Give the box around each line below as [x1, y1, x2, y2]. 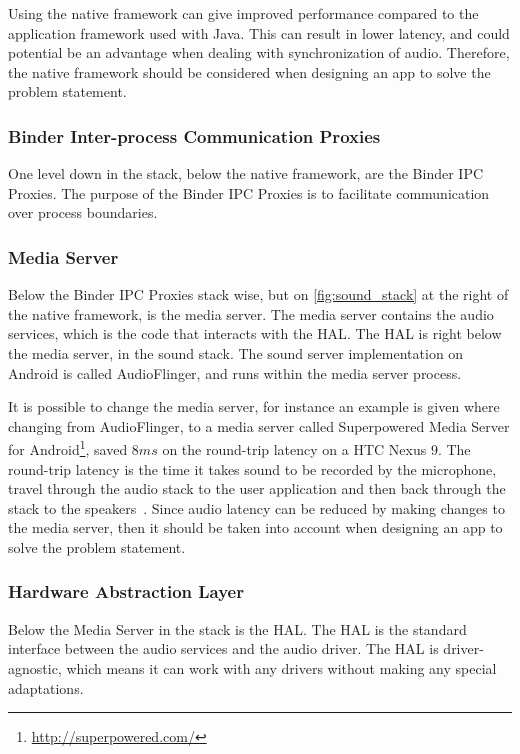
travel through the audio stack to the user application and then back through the [8, 478, 506, 499]
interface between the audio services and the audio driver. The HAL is [8, 638, 439, 659]
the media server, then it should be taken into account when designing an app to [8, 517, 503, 538]
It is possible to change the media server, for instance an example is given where [8, 396, 500, 417]
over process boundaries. [8, 202, 158, 223]
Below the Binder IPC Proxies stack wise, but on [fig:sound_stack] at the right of [8, 284, 509, 305]
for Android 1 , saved [8, 436, 128, 459]
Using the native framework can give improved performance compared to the [8, 3, 479, 23]
